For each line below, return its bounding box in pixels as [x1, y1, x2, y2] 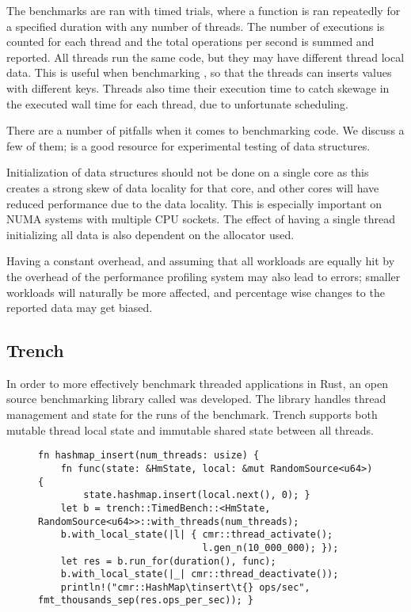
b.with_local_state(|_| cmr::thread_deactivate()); [60, 568, 339, 580]
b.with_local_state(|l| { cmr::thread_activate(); [60, 529, 333, 541]
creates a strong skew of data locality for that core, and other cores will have [6, 179, 379, 196]
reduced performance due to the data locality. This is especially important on [6, 195, 382, 211]
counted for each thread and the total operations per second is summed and [6, 33, 375, 50]
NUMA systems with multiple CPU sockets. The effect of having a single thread [6, 211, 396, 227]
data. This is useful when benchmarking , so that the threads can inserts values [6, 64, 392, 81]
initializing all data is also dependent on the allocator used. [6, 226, 295, 242]
